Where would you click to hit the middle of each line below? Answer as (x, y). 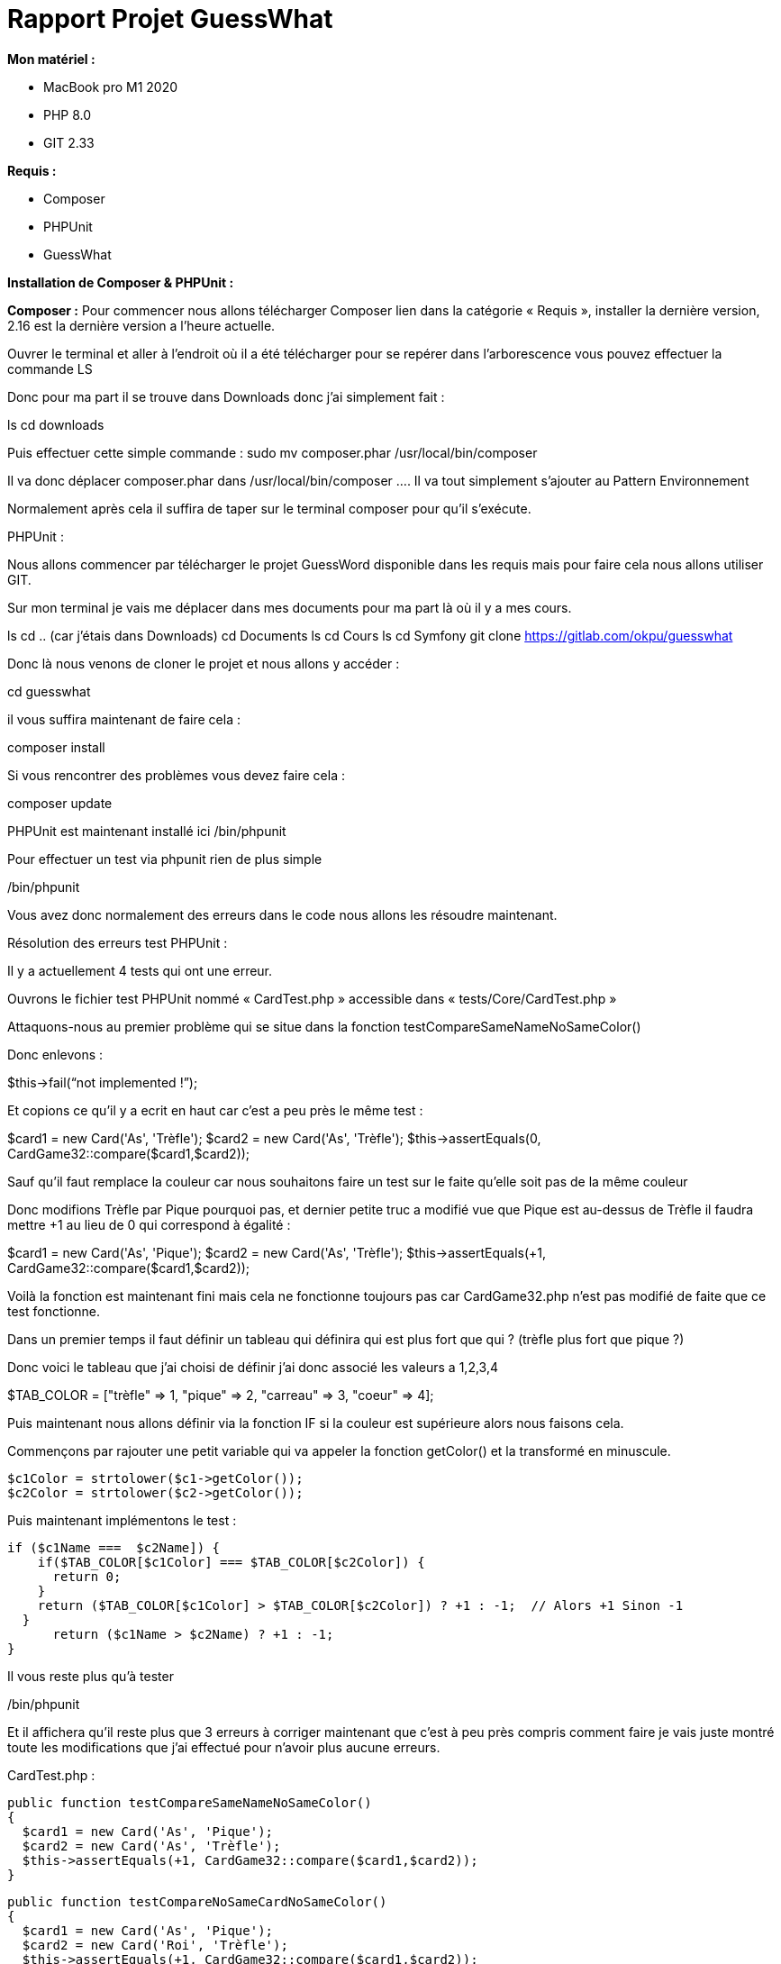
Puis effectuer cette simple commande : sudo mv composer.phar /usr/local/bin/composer (272, 452)
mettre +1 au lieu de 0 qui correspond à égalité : (149, 1224)
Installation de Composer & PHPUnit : (121, 282)
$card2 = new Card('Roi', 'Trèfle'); (155, 1945)
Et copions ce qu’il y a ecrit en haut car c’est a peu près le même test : (215, 1110)
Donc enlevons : (55, 1054)
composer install (56, 747)
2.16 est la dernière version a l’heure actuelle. (141, 325)
